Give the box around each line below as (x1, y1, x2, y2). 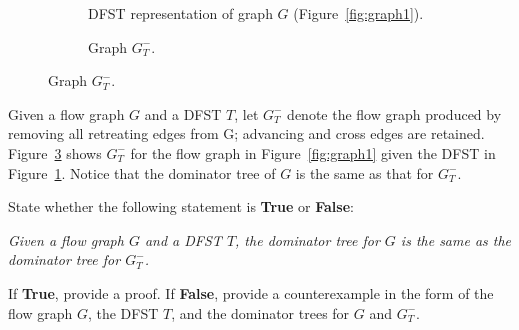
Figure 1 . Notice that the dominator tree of (8, 162, 276, 183)
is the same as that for (295, 162, 434, 183)
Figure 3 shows (8, 142, 102, 163)
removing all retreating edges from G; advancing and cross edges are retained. (8, 123, 485, 144)
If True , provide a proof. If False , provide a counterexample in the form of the (8, 282, 494, 303)
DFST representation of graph (88, 3, 273, 23)
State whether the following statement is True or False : (8, 196, 354, 217)
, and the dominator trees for (171, 302, 350, 323)
